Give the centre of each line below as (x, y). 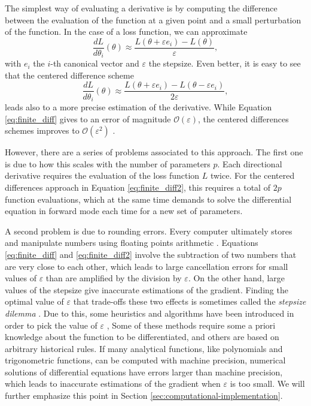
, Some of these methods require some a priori (191, 325)
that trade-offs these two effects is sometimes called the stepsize (190, 301)
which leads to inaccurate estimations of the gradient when (113, 384)
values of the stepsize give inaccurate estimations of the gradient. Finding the (147, 289)
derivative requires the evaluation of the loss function (102, 175)
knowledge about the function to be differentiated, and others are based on (142, 337)
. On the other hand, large (236, 278)
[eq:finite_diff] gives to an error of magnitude (88, 118)
